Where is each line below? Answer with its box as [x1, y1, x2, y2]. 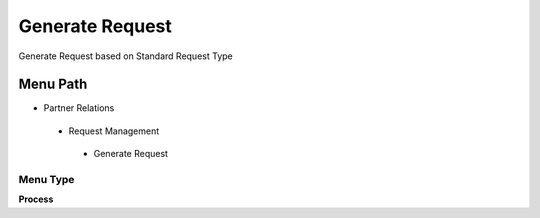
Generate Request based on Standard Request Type [18, 50, 234, 62]
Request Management [68, 125, 160, 137]
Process [18, 193, 54, 205]
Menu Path [18, 76, 88, 93]
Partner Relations [43, 102, 115, 114]
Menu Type [18, 173, 75, 186]
